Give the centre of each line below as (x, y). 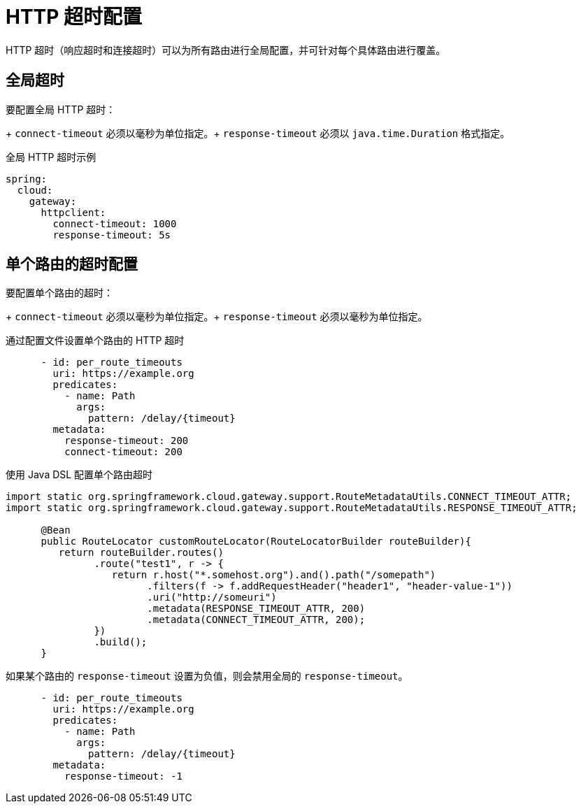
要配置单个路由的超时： (59, 293)
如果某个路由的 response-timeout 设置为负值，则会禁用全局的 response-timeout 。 (207, 676)
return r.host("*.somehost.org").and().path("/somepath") (274, 575)
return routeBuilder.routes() (141, 553)
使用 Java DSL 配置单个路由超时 (79, 475)
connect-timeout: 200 (123, 452)
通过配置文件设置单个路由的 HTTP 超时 (95, 341)
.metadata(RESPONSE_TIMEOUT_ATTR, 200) (256, 609)
